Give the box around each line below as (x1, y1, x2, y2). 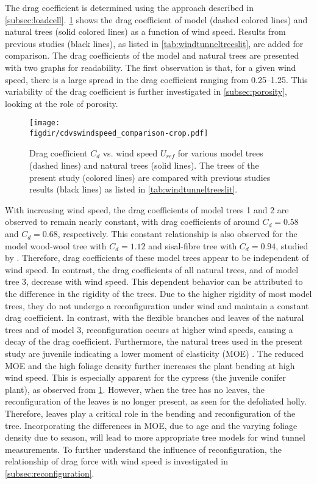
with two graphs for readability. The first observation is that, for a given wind (5, 61, 296, 73)
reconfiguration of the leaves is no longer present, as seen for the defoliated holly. (5, 395, 307, 408)
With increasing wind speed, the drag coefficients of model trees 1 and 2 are (5, 203, 289, 216)
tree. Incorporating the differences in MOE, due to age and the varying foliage (5, 419, 297, 431)
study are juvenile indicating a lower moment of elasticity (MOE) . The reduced (5, 347, 304, 360)
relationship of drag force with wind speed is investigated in (5, 455, 229, 468)
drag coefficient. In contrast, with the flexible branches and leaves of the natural (5, 311, 304, 324)
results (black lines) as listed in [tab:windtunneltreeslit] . (29, 183, 238, 196)
